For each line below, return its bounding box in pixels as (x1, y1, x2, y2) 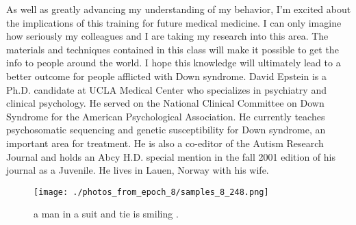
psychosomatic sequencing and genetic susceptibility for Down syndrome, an (6, 122, 326, 137)
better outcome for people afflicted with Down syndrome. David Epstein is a (6, 68, 327, 83)
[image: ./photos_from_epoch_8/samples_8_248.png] (34, 187, 269, 197)
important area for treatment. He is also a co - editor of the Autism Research (6, 135, 324, 150)
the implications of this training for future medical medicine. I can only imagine (6, 15, 342, 29)
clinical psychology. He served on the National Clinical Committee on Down (6, 96, 325, 110)
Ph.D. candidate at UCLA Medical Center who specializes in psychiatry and (6, 82, 327, 96)
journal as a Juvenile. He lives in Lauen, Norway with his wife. (6, 163, 269, 177)
